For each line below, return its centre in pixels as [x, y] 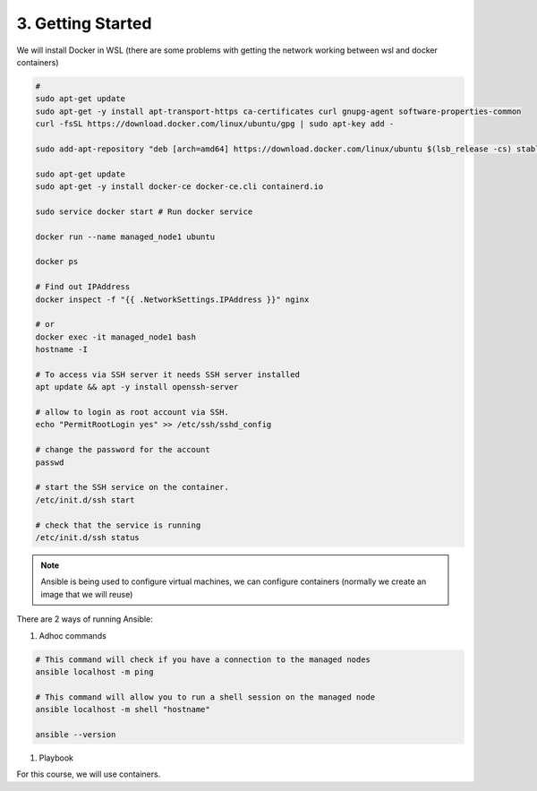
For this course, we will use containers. [89, 774]
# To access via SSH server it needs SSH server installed [167, 374]
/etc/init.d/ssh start [85, 500]
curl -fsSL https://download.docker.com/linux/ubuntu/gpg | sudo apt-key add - [215, 124]
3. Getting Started [84, 23]
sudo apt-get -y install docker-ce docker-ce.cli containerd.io [179, 187]
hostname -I [62, 350]
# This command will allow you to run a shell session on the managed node [205, 697]
